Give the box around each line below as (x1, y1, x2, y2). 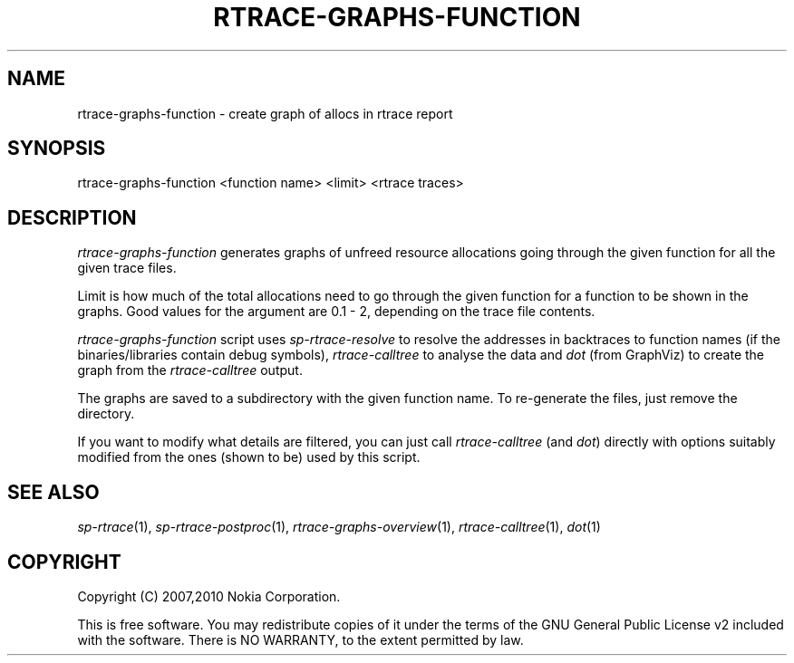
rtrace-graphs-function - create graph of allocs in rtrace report (77, 105, 453, 121)
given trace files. (77, 260, 177, 276)
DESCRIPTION (7, 206, 137, 229)
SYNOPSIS (7, 137, 106, 160)
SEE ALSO (7, 480, 100, 504)
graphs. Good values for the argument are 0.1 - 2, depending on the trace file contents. (77, 303, 595, 320)
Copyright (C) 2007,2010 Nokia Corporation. (77, 588, 341, 604)
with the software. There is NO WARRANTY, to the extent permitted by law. (77, 631, 524, 648)
